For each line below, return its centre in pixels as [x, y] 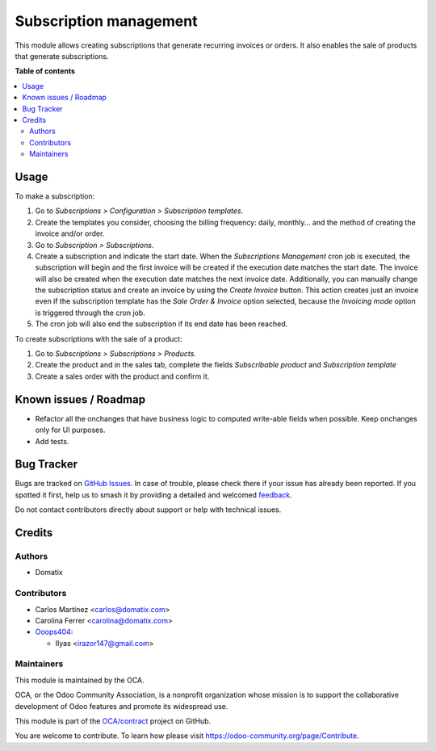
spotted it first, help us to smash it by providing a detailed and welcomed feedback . [153, 495]
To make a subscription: [55, 196]
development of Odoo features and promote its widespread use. [122, 706]
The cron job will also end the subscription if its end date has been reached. [161, 324]
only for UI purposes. [70, 430]
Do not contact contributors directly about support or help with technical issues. [148, 510]
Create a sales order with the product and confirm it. [122, 376]
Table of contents [45, 71]
